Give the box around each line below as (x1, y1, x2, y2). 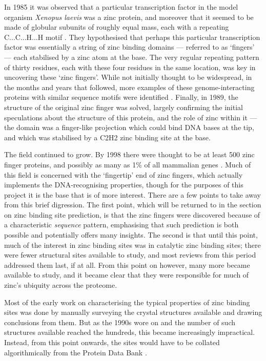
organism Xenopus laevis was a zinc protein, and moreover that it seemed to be (4, 11, 254, 22)
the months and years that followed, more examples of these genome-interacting (4, 81, 255, 92)
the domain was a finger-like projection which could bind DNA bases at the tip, (4, 122, 254, 133)
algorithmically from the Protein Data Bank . (4, 347, 147, 357)
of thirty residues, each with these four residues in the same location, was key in (4, 61, 256, 72)
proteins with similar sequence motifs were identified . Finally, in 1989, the (4, 92, 238, 102)
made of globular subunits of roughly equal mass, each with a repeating (4, 22, 229, 32)
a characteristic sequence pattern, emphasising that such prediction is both (4, 219, 239, 230)
